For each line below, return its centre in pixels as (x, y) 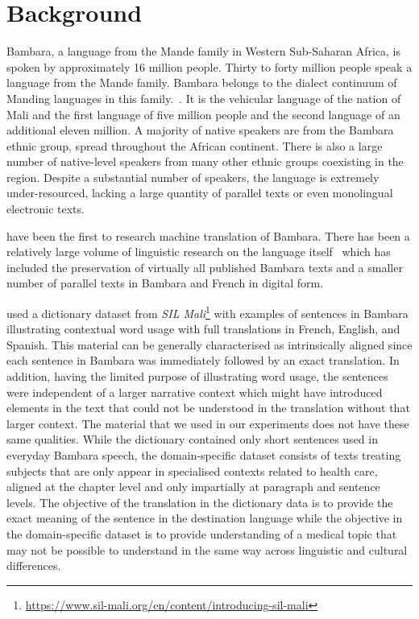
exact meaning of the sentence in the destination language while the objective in (205, 518)
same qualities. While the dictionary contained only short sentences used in (192, 439)
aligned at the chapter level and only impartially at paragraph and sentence (193, 487)
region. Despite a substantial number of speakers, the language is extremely (193, 177)
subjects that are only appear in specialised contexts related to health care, (192, 470)
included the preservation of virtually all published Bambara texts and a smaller (205, 267)
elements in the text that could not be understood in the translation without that (208, 408)
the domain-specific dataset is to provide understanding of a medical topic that (202, 534)
